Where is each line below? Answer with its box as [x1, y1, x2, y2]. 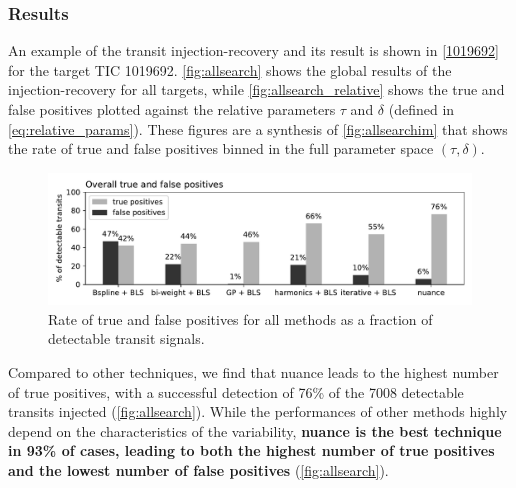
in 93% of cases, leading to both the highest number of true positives [8, 440, 495, 461]
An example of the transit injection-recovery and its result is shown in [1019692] [8, 40, 499, 61]
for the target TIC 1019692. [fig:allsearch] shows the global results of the [8, 59, 452, 80]
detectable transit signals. [48, 328, 205, 349]
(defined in [388, 99, 455, 119]
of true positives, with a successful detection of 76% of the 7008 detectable [8, 381, 464, 402]
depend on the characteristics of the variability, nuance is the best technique [8, 420, 502, 441]
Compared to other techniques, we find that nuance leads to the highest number [8, 362, 499, 383]
